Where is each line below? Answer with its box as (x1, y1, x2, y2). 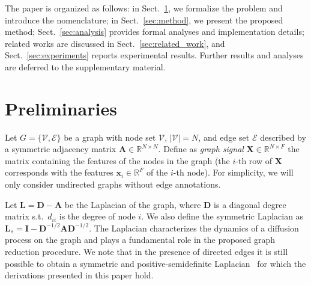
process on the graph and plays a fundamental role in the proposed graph (5, 233, 276, 246)
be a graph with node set (64, 130, 156, 143)
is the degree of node (59, 210, 136, 222)
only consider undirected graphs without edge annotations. (5, 178, 221, 191)
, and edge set (198, 130, 250, 143)
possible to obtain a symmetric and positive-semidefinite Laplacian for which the (5, 257, 306, 269)
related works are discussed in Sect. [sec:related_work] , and (5, 37, 225, 49)
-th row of (235, 154, 273, 167)
